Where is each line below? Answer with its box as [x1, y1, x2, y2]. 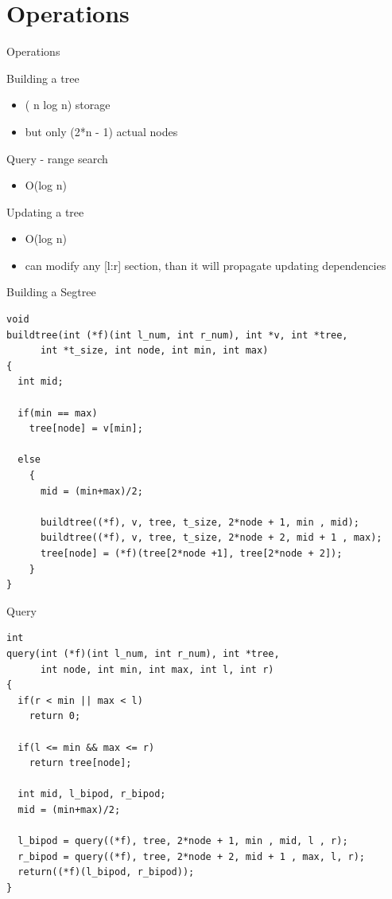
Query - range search [6, 150, 108, 166]
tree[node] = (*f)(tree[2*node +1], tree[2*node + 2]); [40, 547, 343, 559]
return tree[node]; [29, 757, 132, 769]
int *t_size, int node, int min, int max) [40, 345, 269, 357]
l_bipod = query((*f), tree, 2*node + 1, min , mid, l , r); [17, 835, 348, 847]
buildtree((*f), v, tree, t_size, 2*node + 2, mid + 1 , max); [40, 532, 382, 544]
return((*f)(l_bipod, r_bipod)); [17, 866, 195, 878]
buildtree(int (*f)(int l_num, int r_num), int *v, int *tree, [6, 329, 348, 341]
